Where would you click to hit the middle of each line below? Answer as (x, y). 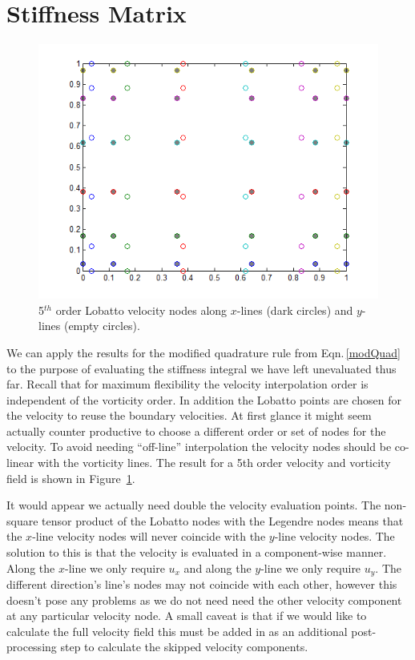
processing (32, 647)
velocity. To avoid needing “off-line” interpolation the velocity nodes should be (199, 447)
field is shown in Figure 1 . (71, 478)
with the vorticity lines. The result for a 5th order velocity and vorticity (214, 463)
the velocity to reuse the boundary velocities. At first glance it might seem (189, 415)
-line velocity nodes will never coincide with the (149, 536)
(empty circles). (102, 326)
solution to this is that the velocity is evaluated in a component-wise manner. (197, 552)
